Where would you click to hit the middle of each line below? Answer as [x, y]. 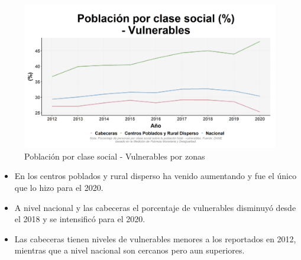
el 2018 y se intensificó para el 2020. [80, 219]
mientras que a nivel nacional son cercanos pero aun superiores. [130, 250]
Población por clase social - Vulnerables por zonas [115, 156]
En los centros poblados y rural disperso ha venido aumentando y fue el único [156, 176]
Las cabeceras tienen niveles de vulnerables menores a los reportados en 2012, [155, 238]
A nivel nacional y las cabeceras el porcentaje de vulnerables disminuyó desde [155, 207]
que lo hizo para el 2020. [59, 187]
